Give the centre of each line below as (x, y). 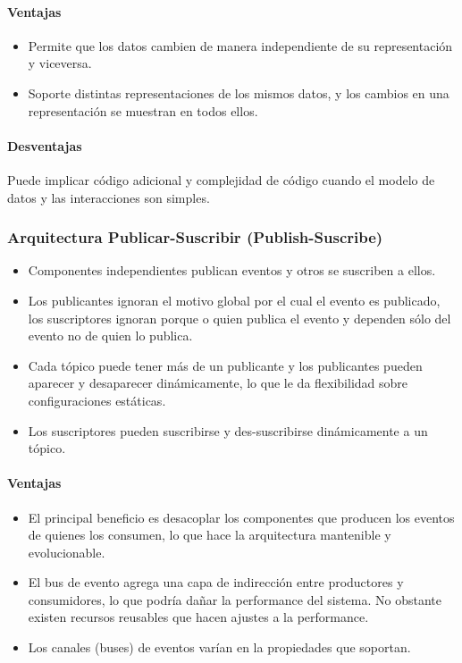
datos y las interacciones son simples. (109, 197)
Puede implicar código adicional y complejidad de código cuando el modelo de (221, 179)
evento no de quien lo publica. (110, 336)
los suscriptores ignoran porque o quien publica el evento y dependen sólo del (239, 318)
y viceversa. (60, 63)
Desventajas (45, 145)
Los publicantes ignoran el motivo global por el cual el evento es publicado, (234, 300)
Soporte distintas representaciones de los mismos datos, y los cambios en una (239, 92)
